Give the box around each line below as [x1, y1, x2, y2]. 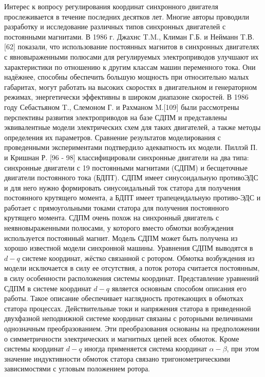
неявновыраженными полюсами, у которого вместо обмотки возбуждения [4, 222, 234, 233]
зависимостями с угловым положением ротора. [4, 363, 150, 374]
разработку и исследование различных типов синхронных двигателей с [4, 21, 226, 32]
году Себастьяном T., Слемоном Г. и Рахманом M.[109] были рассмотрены [4, 101, 239, 112]
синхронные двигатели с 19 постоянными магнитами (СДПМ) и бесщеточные [4, 162, 248, 173]
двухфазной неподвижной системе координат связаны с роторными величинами [4, 313, 253, 324]
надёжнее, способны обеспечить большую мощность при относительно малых [4, 71, 249, 82]
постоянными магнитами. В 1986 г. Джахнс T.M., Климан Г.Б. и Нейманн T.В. [4, 31, 255, 42]
